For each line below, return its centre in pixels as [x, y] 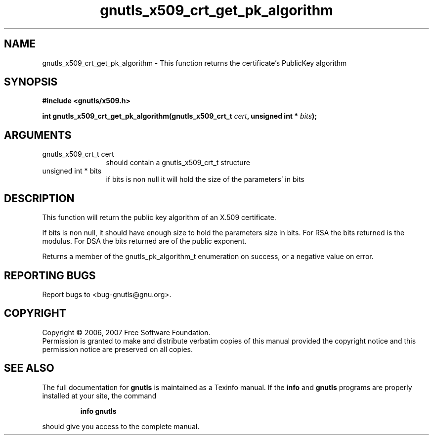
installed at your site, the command [99, 395]
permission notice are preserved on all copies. [117, 349]
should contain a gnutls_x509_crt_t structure [178, 163]
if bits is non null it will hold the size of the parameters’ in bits [205, 179]
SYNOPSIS [31, 82]
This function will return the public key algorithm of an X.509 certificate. [159, 218]
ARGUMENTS [38, 135]
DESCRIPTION [39, 198]
